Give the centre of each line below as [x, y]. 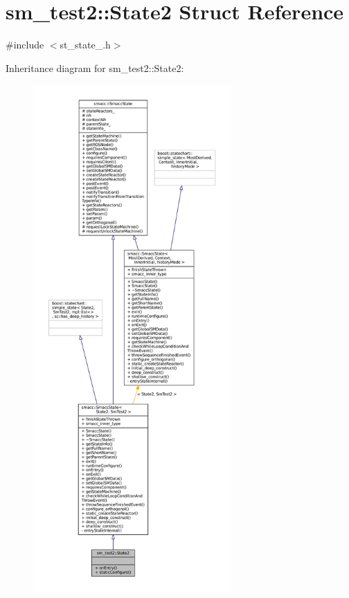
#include [25, 45]
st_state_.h [85, 45]
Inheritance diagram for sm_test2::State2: [95, 67]
